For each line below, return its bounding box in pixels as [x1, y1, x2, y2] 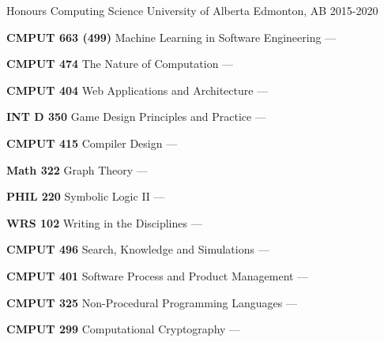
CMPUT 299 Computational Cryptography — [6, 321, 241, 337]
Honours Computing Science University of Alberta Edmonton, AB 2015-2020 [6, 2, 378, 18]
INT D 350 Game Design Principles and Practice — [6, 108, 266, 125]
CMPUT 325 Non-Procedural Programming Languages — [6, 294, 297, 310]
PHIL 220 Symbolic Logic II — [6, 188, 165, 205]
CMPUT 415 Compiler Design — [6, 134, 178, 151]
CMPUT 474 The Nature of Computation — [6, 55, 234, 72]
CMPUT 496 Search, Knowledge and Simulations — [6, 241, 269, 257]
